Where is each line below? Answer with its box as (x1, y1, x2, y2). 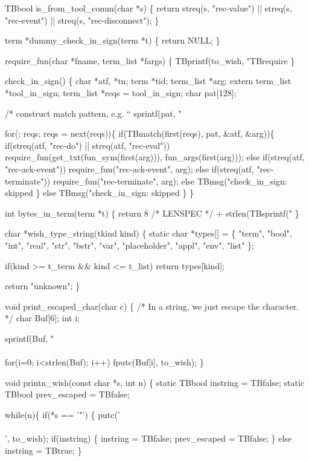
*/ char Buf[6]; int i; (5, 312, 80, 324)
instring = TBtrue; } (5, 443, 82, 456)
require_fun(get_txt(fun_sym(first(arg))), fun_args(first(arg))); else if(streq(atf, (5, 151, 305, 163)
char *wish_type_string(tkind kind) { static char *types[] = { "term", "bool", (5, 227, 292, 240)
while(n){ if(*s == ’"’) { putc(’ (5, 408, 120, 420)
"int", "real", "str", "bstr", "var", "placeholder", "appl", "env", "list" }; (5, 238, 254, 251)
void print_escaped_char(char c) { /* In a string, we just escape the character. (5, 299, 299, 312)
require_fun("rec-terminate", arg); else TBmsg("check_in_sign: (53, 174, 287, 187)
